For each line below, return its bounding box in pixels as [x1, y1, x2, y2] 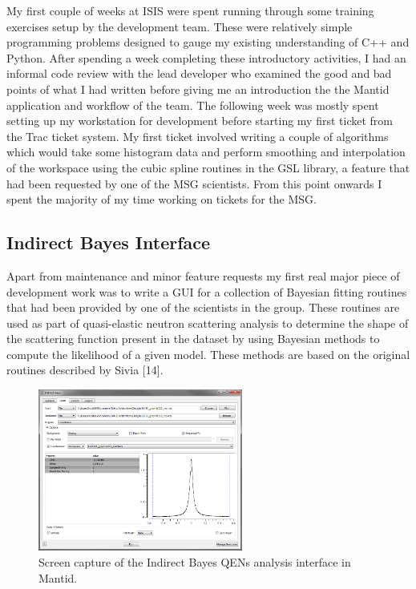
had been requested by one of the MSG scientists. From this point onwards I [6, 175, 382, 192]
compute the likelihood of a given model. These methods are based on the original [6, 345, 410, 362]
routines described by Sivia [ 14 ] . [6, 361, 164, 378]
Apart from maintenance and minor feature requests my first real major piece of [6, 267, 400, 284]
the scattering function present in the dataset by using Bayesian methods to [6, 330, 380, 347]
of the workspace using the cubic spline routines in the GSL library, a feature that [6, 159, 410, 175]
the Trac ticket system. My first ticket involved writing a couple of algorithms [6, 127, 389, 144]
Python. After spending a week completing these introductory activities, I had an [6, 49, 406, 66]
